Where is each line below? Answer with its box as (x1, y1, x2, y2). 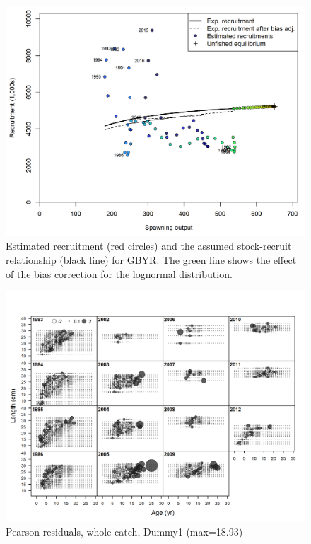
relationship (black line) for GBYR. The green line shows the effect (6, 253, 297, 267)
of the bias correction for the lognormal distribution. (6, 266, 233, 281)
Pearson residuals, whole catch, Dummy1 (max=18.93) (6, 523, 243, 538)
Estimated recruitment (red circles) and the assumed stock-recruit (6, 238, 292, 253)
